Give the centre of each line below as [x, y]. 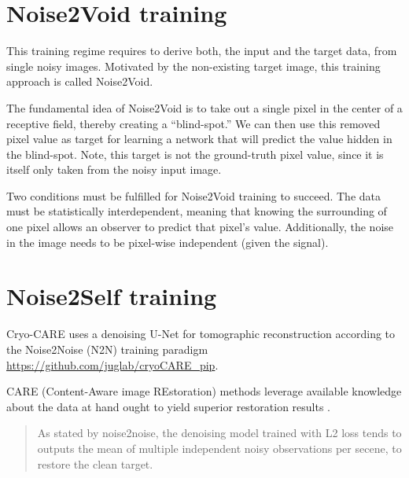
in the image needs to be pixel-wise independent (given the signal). [168, 242]
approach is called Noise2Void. [80, 81]
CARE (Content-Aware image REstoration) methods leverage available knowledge [204, 391]
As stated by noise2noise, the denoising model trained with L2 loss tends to [219, 433]
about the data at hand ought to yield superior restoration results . [169, 406]
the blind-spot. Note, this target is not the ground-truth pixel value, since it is [195, 154]
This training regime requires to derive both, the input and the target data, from [202, 51]
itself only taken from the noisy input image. [114, 169]
